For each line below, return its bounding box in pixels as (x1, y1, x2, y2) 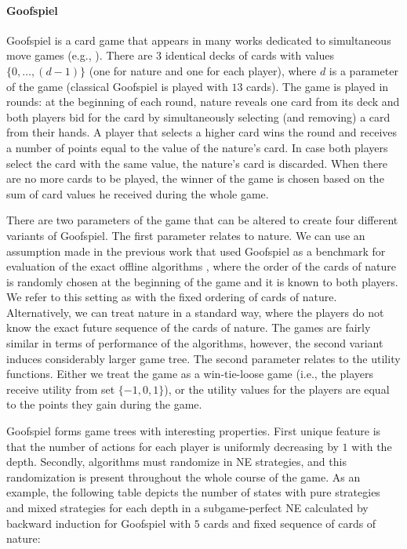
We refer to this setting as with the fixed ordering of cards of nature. (6, 289, 337, 305)
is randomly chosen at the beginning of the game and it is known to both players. (6, 273, 398, 289)
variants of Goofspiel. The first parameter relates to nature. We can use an (6, 227, 365, 243)
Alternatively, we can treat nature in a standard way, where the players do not (6, 304, 384, 320)
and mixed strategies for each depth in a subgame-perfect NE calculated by (6, 500, 369, 516)
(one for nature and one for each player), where (89, 62, 317, 78)
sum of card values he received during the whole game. (6, 185, 269, 202)
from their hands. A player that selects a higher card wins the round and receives (6, 124, 398, 140)
